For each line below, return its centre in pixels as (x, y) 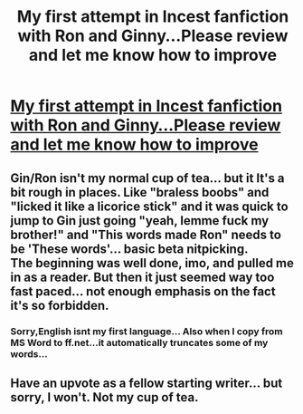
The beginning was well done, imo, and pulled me (152, 263)
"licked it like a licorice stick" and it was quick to (149, 206)
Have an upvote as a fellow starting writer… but (147, 383)
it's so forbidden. (60, 305)
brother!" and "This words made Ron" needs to (146, 234)
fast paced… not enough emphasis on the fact (143, 291)
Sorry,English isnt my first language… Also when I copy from (147, 331)
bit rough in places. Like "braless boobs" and (140, 192)
